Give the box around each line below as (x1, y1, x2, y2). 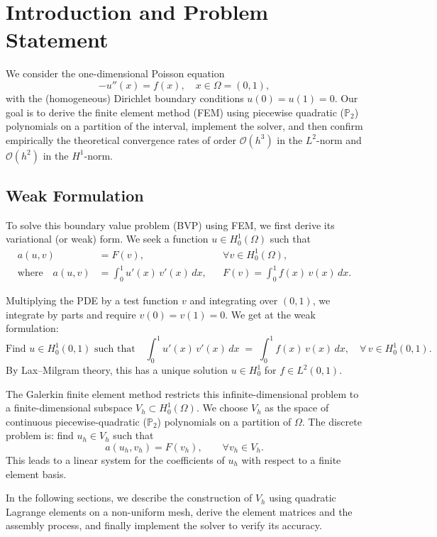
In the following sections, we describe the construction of (6, 490, 253, 505)
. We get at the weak (225, 306, 316, 321)
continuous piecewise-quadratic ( (6, 414, 147, 428)
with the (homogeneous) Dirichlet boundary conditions (6, 90, 244, 105)
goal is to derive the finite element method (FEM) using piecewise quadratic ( (6, 104, 345, 119)
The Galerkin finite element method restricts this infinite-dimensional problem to (6, 386, 359, 401)
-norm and (316, 132, 362, 147)
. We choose (196, 400, 248, 415)
